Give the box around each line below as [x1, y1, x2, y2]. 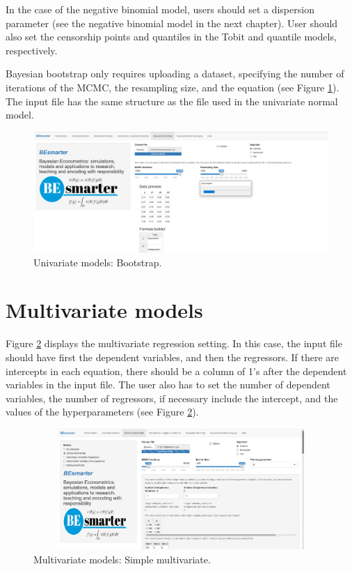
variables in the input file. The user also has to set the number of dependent [6, 377, 330, 392]
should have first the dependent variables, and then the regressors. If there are [6, 349, 339, 364]
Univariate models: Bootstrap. [33, 254, 162, 269]
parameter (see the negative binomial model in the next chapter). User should [6, 15, 338, 30]
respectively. [6, 43, 58, 57]
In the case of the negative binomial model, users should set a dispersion [6, 2, 314, 16]
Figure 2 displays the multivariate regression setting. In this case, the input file [6, 336, 342, 351]
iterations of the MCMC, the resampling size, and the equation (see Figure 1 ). [6, 79, 339, 94]
